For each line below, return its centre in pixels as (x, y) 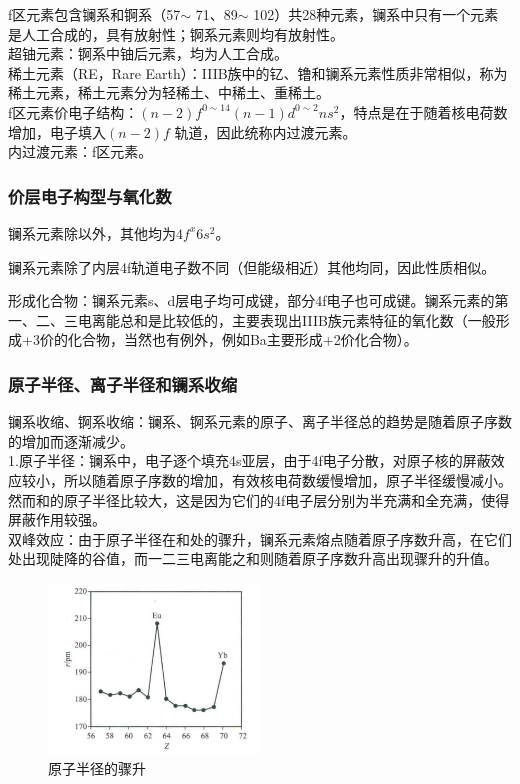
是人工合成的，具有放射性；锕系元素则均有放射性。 (176, 33)
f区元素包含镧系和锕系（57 (94, 14)
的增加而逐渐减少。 (71, 440)
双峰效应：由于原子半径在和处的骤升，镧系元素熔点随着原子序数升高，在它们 (260, 538)
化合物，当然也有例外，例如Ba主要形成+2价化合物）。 (242, 339)
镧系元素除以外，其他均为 (92, 232)
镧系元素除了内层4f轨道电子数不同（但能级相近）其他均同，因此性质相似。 (252, 266)
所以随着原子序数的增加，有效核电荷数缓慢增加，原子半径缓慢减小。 (287, 479)
